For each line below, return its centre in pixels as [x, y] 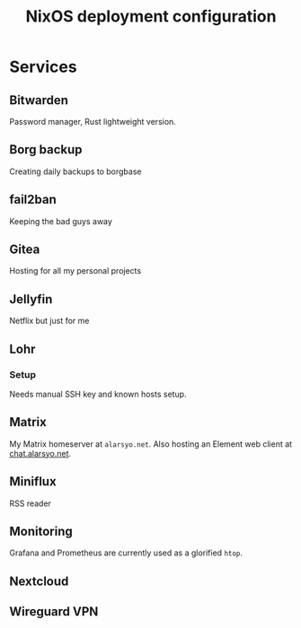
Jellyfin [31, 299]
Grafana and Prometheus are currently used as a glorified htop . [126, 553]
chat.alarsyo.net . [40, 453]
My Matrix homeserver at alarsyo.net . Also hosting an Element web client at [151, 444]
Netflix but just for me [49, 321]
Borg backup [46, 150]
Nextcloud [39, 581]
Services [44, 67]
